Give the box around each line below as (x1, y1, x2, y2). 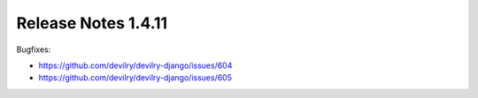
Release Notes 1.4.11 (16, 13, 168, 33)
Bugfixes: (16, 44, 51, 55)
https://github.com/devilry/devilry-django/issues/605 (38, 72, 233, 83)
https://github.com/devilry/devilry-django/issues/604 (38, 60, 233, 71)
